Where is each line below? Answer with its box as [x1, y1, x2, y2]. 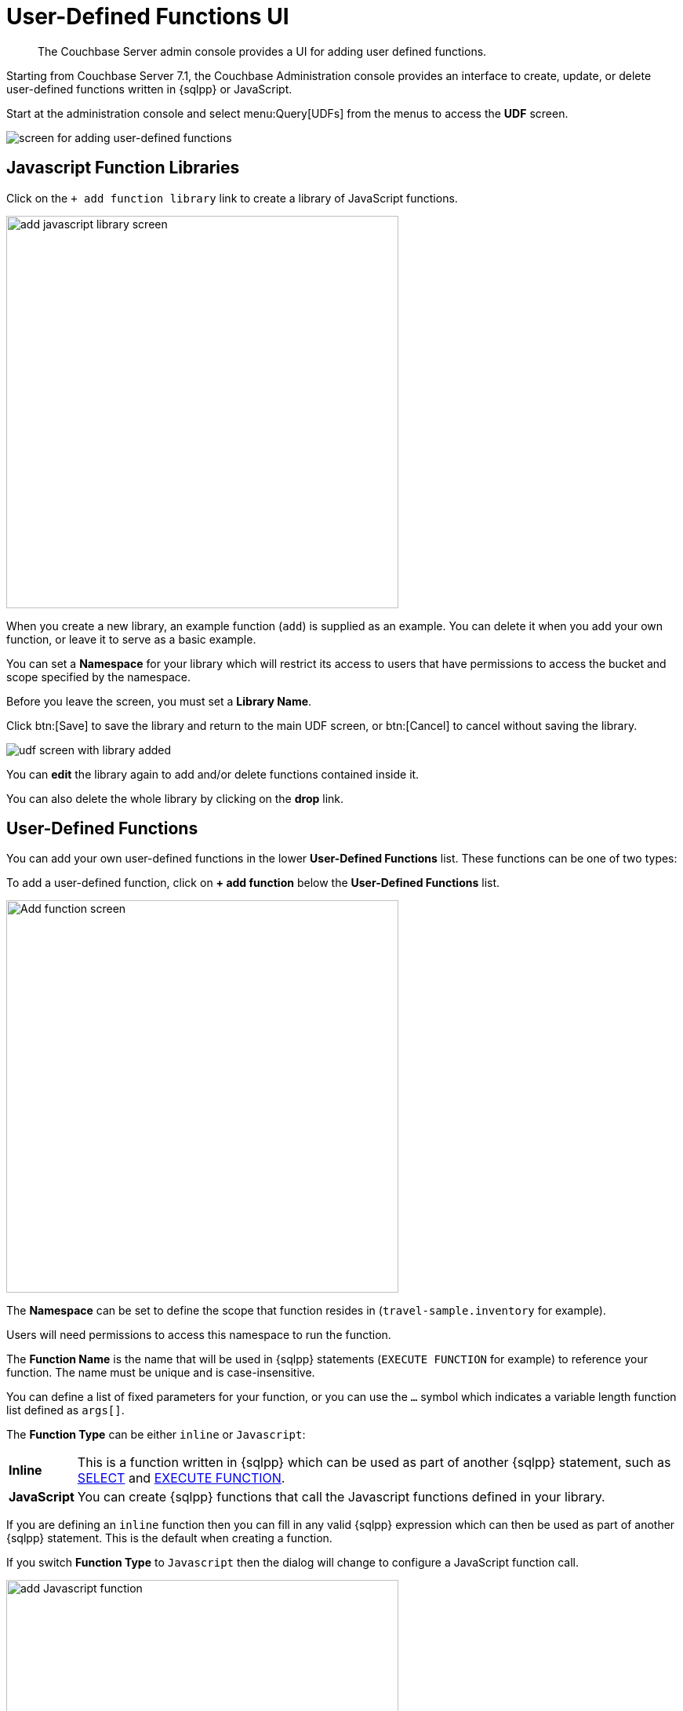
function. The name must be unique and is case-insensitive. [6, 1366, 315, 1380]
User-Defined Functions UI [6, 3, 289, 30]
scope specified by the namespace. [6, 669, 191, 684]
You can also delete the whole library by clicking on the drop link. [6, 791, 344, 805]
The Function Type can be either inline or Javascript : [6, 1428, 306, 1442]
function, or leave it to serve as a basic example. [6, 632, 256, 646]
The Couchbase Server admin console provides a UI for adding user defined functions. [38, 44, 487, 58]
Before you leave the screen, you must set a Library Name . [6, 694, 312, 708]
